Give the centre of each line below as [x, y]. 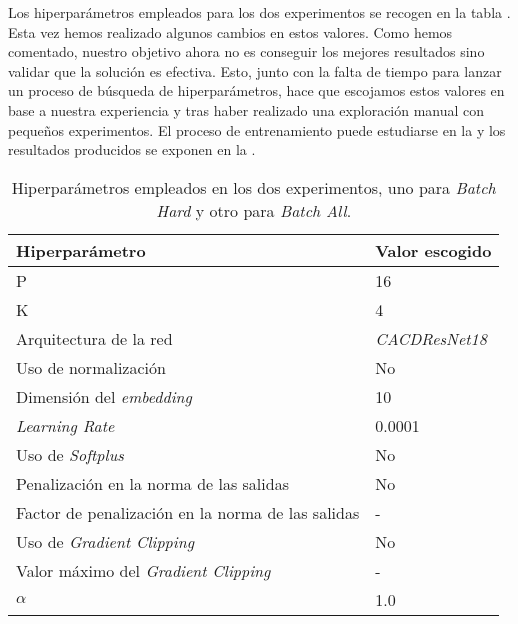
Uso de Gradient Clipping [105, 541]
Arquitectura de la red [94, 338]
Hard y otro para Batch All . [254, 210]
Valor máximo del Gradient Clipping [143, 570]
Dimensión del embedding [104, 396]
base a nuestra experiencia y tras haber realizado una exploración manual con [246, 109]
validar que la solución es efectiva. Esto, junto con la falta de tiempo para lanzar [255, 70]
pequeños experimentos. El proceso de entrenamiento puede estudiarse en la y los [257, 129]
